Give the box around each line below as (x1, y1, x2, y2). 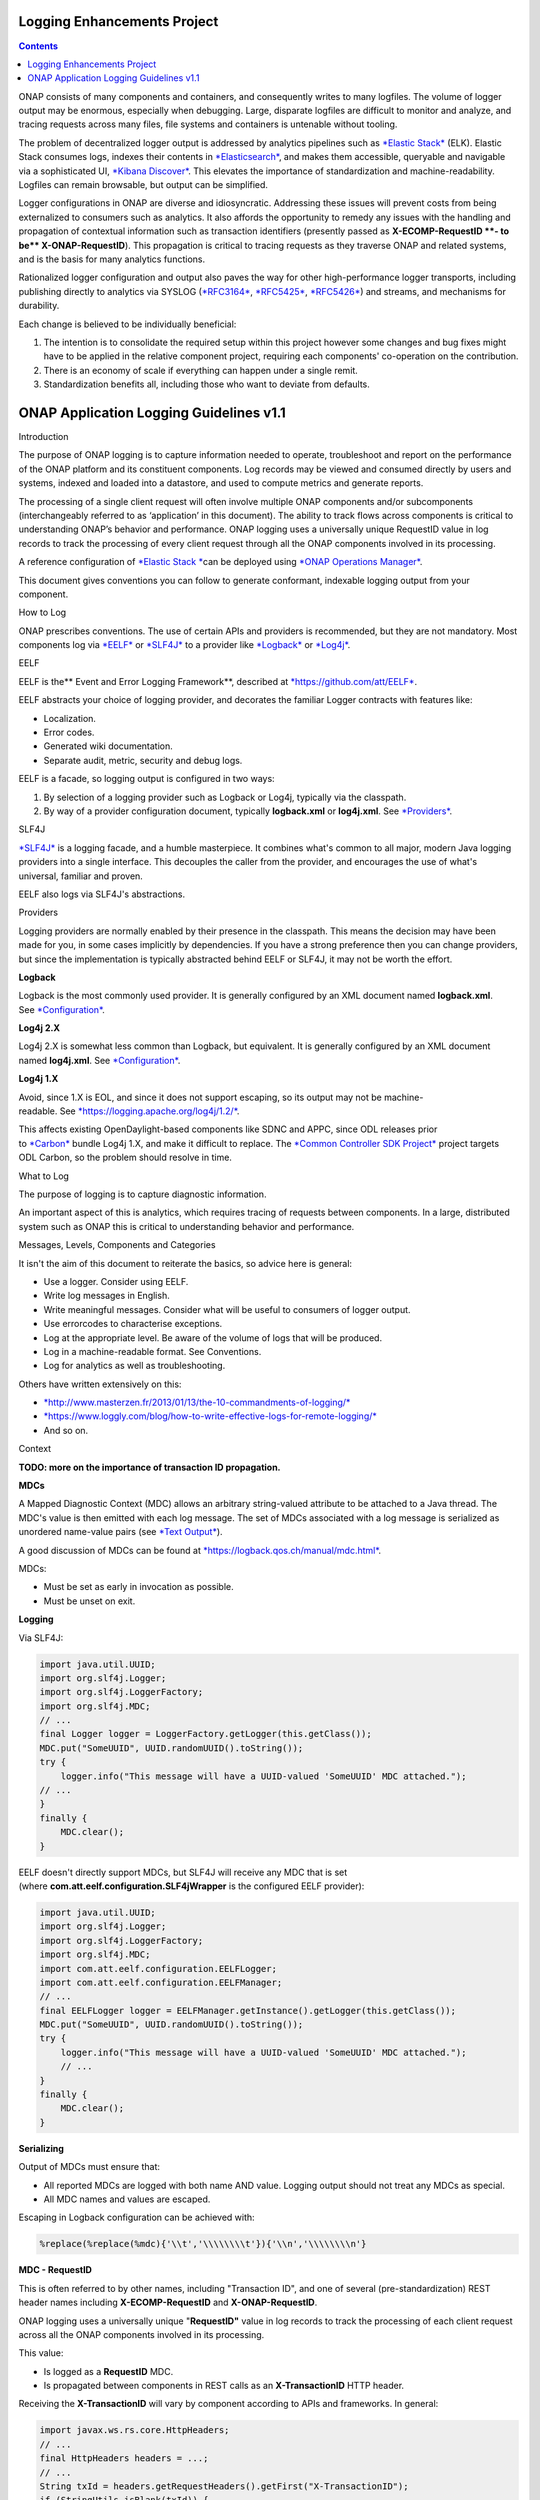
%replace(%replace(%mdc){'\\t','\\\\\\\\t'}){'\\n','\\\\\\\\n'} (39, 2238, 367, 2250)
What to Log (18, 1170, 70, 1182)
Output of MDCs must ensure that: (18, 2161, 160, 2173)
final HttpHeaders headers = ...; (39, 2453, 209, 2464)
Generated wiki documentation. (43, 740, 174, 752)
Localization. (43, 712, 97, 724)
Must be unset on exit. (43, 1595, 136, 1607)
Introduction (18, 431, 69, 443)
